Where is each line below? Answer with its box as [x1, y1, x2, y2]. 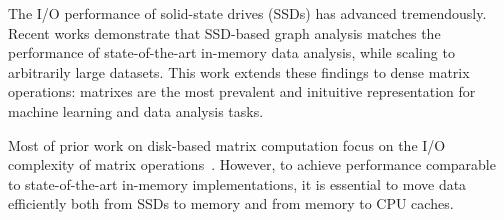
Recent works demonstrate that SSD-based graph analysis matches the [8, 22, 441, 43]
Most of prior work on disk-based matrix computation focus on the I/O [8, 134, 446, 155]
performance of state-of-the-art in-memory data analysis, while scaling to [8, 42, 455, 63]
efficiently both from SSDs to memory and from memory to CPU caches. [8, 193, 454, 214]
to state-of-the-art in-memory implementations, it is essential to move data [8, 173, 467, 194]
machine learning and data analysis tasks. [8, 100, 264, 121]
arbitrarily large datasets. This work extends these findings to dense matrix [8, 61, 470, 82]
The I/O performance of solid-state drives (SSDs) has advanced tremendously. [8, 3, 487, 23]
